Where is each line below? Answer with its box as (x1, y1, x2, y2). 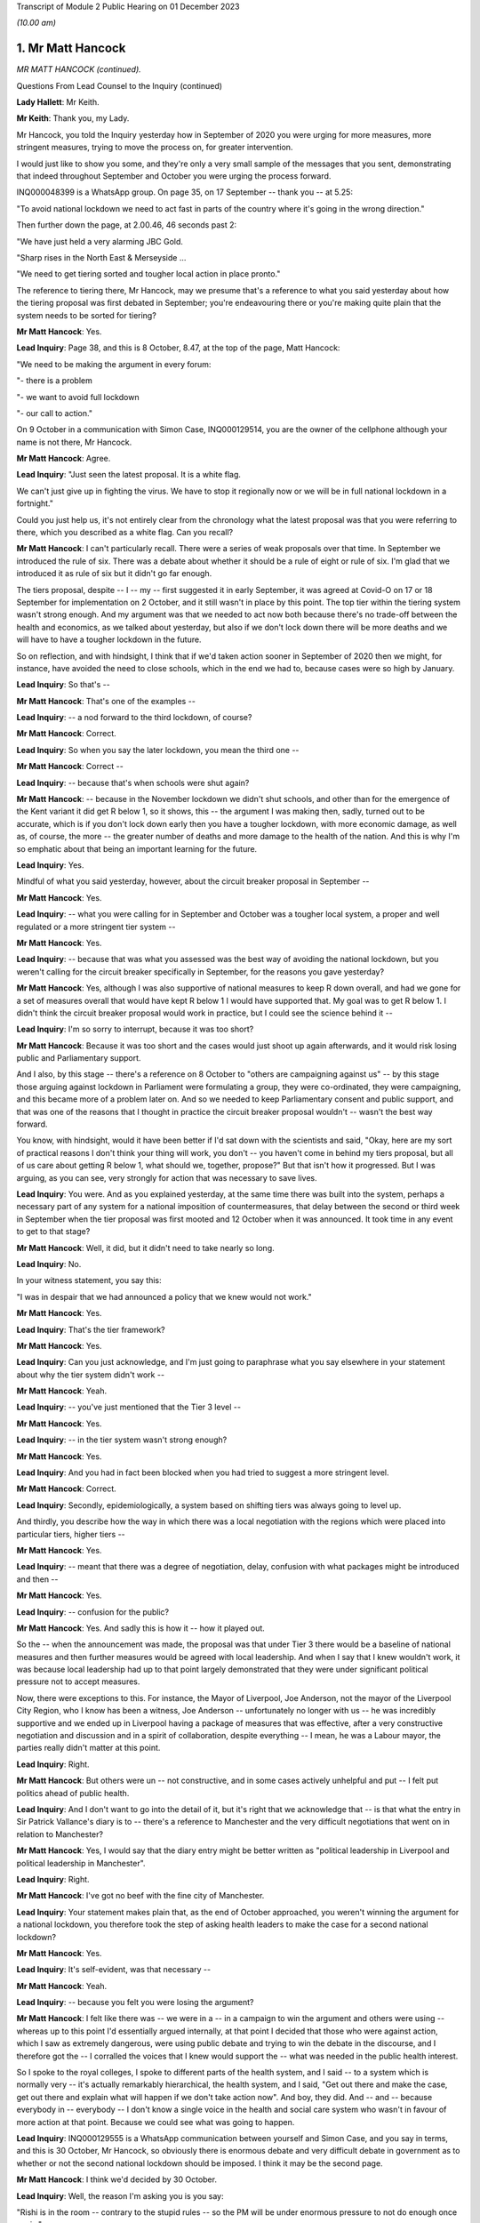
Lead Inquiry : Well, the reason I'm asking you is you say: (16, 2190, 224, 2201)
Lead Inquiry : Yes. (16, 860, 84, 871)
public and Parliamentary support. (16, 1053, 141, 1063)
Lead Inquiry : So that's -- (16, 679, 110, 690)
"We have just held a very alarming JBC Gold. (16, 236, 184, 246)
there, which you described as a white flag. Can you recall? (16, 527, 234, 538)
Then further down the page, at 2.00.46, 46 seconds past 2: (16, 220, 237, 230)
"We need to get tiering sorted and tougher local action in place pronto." (16, 269, 281, 279)
